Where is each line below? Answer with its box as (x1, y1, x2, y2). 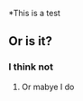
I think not (8, 60, 53, 73)
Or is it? (8, 33, 53, 49)
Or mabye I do (21, 81, 75, 92)
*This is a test (8, 8, 60, 18)
